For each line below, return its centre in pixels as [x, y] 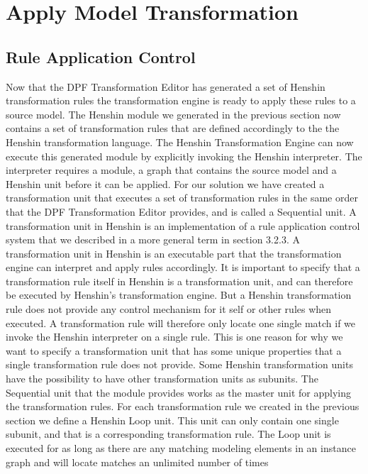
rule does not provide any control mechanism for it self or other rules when [169, 309]
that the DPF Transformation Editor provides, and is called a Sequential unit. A [181, 211]
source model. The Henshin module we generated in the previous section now [173, 114]
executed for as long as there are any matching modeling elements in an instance [181, 448]
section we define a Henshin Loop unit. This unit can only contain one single [172, 420]
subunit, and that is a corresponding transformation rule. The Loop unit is [168, 434]
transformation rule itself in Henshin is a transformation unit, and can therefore [179, 281]
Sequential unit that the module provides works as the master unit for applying [179, 392]
